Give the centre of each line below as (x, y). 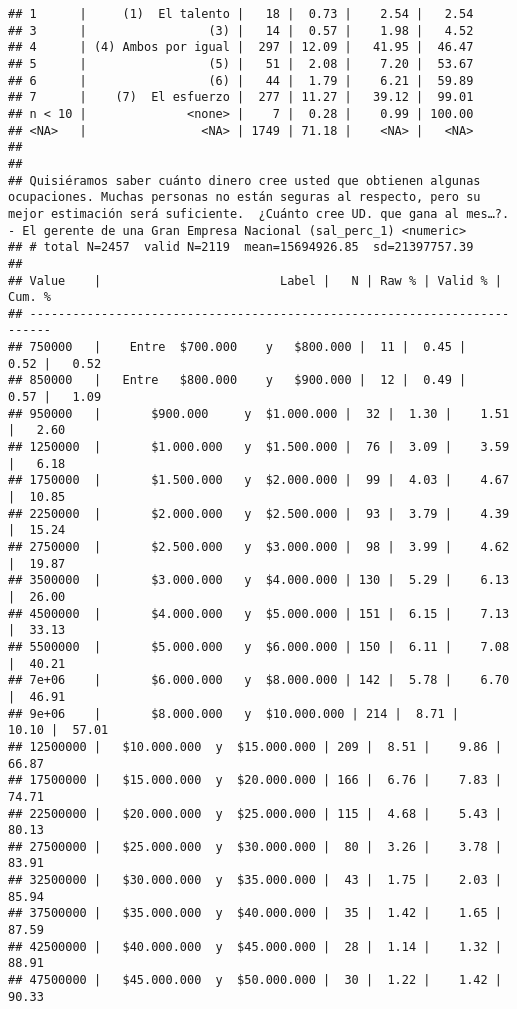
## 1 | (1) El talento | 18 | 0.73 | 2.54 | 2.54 (241, 14)
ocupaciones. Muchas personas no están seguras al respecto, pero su (244, 197)
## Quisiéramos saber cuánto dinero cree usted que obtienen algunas (244, 180)
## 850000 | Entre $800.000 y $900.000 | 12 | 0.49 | (237, 380)
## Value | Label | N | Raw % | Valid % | (255, 280)
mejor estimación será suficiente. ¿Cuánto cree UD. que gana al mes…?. (259, 213)
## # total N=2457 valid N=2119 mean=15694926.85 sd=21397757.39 (241, 247)
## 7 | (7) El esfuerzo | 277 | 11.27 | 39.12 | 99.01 (241, 97)
